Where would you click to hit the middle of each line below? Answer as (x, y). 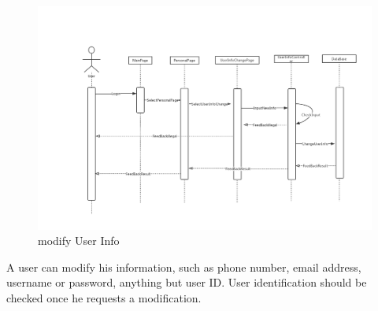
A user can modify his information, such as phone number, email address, (184, 267)
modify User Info (79, 241)
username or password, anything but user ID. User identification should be (187, 282)
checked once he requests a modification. (104, 298)
